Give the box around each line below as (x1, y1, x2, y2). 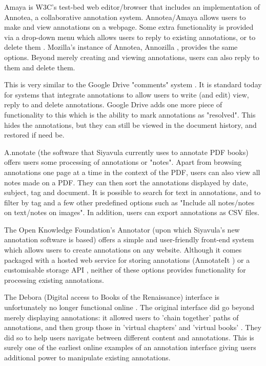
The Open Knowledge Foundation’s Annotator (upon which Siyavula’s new (4, 224, 240, 235)
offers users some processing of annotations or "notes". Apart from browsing (4, 157, 242, 167)
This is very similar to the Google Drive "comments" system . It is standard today (4, 79, 262, 90)
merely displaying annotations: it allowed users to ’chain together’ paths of (4, 312, 239, 322)
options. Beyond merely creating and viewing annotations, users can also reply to (4, 51, 259, 62)
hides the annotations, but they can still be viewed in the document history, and (4, 119, 257, 130)
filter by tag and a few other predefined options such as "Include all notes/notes (4, 197, 255, 207)
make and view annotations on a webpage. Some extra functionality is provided (4, 22, 254, 32)
